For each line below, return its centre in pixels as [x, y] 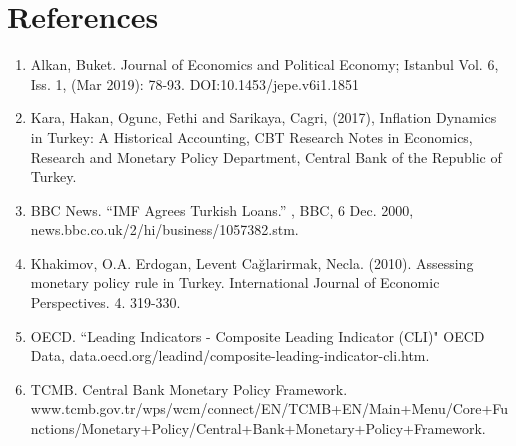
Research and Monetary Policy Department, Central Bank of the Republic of [266, 156]
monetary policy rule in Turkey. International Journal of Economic [235, 282]
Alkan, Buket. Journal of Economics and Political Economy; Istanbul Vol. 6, [264, 64]
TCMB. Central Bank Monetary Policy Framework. [189, 388]
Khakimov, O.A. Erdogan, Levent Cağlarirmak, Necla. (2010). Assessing [252, 262]
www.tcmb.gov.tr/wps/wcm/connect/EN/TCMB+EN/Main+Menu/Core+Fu [269, 408]
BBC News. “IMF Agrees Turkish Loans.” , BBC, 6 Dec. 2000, [222, 209]
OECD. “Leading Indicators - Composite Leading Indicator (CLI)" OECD [257, 335]
